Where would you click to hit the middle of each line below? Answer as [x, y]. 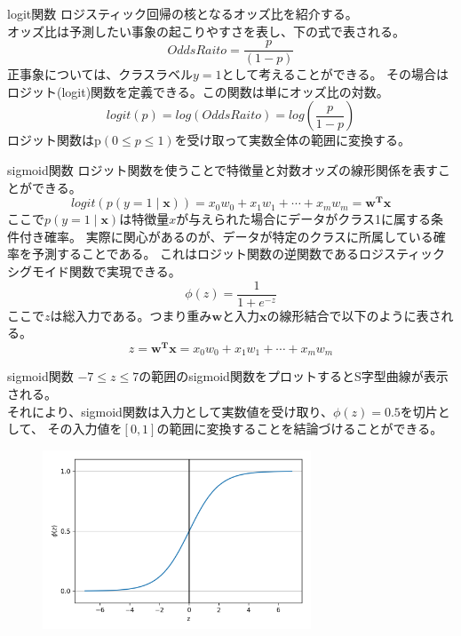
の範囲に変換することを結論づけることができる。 [300, 429]
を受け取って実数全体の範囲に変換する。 [292, 140]
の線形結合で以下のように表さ [354, 315]
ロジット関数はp [54, 140]
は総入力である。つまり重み [131, 315]
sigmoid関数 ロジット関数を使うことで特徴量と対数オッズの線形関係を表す [223, 170]
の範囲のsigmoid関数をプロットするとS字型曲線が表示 [294, 376]
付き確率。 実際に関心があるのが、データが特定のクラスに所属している [226, 236]
